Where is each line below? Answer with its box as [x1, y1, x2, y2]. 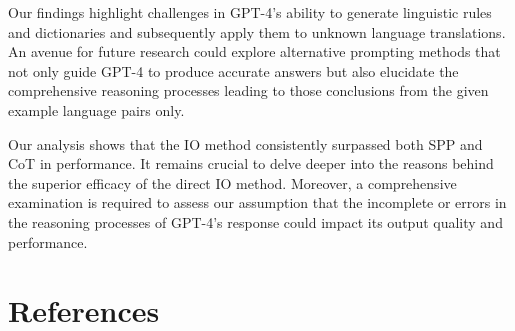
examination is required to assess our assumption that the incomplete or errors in [8, 192, 507, 213]
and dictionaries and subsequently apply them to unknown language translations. [8, 21, 506, 42]
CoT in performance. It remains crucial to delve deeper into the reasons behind [8, 153, 494, 174]
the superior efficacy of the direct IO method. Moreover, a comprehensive [8, 172, 457, 193]
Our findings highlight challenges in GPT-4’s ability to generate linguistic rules [8, 2, 492, 22]
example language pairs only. [8, 99, 185, 120]
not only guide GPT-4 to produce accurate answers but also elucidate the [8, 60, 459, 81]
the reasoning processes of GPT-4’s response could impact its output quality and [8, 211, 503, 232]
